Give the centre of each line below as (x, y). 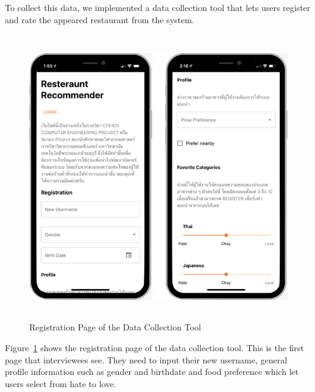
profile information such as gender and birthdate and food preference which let (152, 372)
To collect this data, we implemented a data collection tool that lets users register (158, 7)
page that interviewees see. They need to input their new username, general (146, 359)
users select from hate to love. (61, 383)
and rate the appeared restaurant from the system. (100, 19)
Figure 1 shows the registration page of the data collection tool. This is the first (154, 348)
